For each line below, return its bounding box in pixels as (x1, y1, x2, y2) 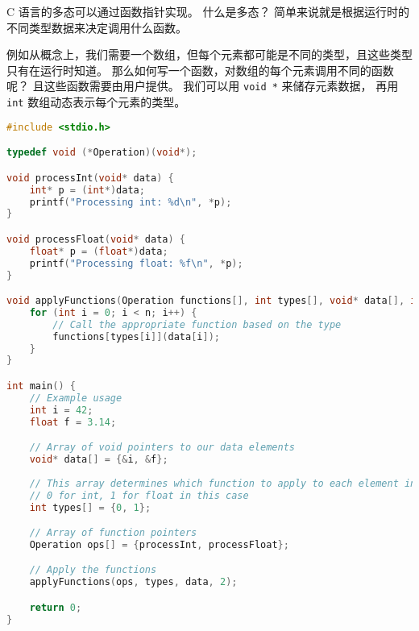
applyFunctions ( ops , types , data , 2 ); (29, 576, 238, 588)
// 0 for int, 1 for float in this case (29, 489, 249, 501)
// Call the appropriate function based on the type (52, 318, 342, 330)
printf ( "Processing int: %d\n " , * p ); (29, 196, 232, 208)
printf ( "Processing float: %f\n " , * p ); (29, 257, 243, 269)
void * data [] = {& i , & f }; (29, 454, 168, 465)
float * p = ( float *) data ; (29, 245, 168, 257)
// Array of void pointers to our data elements (29, 442, 295, 454)
